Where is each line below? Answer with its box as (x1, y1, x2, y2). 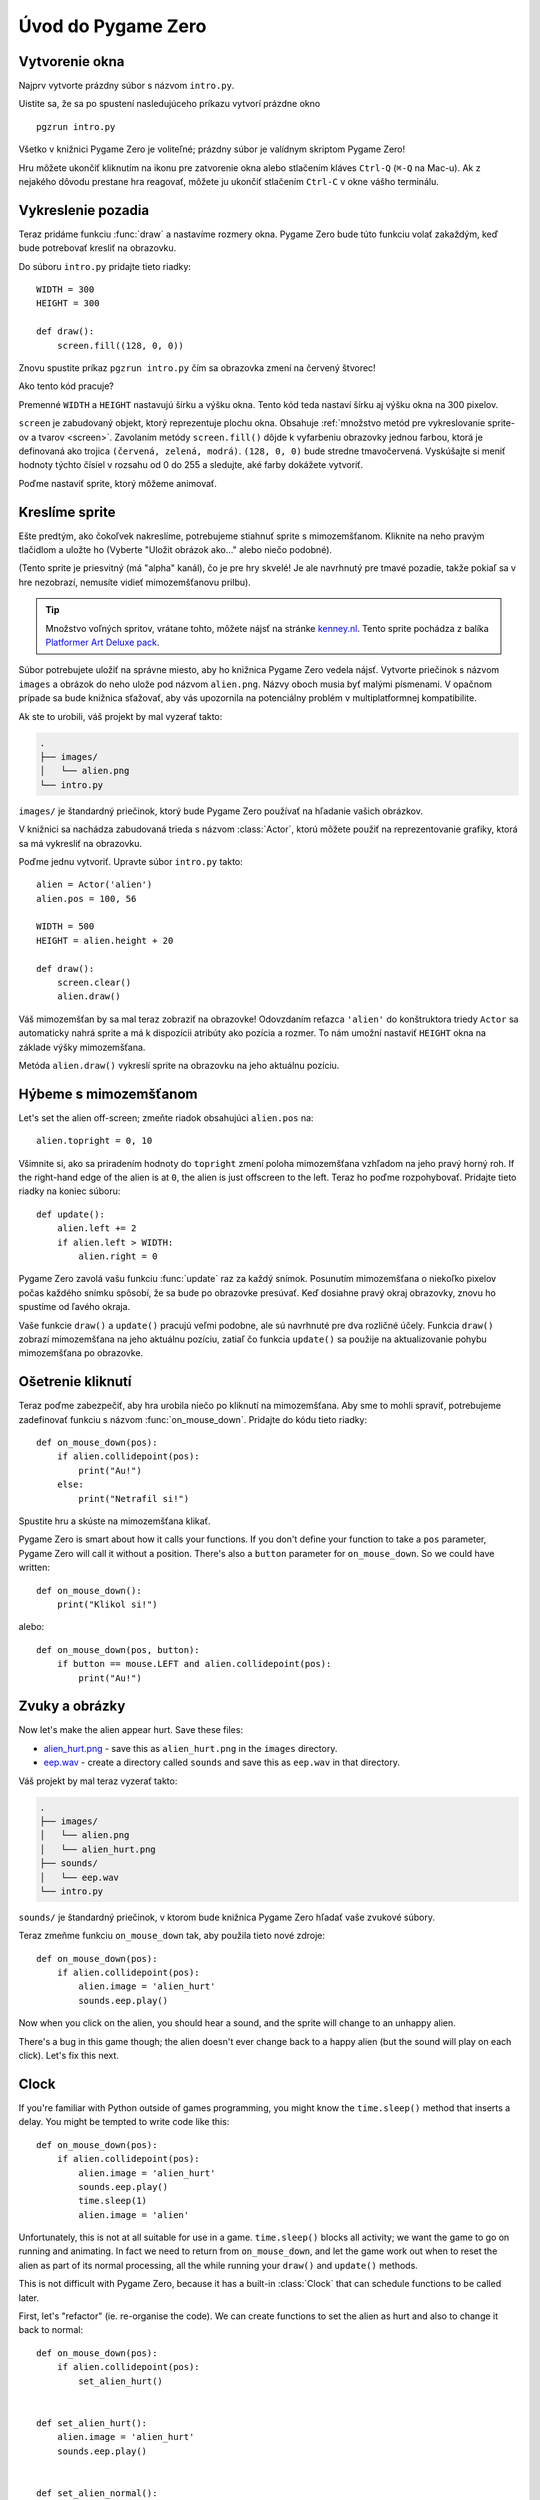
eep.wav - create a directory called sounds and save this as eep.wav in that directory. (43, 1756, 400, 1769)
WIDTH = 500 (36, 921, 95, 932)
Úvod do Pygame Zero (18, 15, 207, 37)
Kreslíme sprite (18, 503, 116, 520)
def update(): (36, 1208, 105, 1220)
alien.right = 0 (78, 1251, 158, 1262)
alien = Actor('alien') (36, 879, 153, 890)
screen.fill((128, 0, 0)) (56, 340, 185, 351)
